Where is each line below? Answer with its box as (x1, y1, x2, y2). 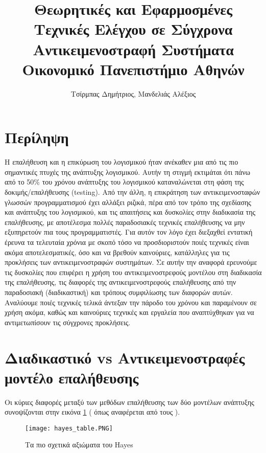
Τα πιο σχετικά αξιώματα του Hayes (25, 439, 133, 450)
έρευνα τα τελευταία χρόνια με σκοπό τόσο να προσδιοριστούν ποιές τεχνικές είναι (5, 236, 249, 247)
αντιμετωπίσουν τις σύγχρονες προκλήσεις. (5, 316, 131, 327)
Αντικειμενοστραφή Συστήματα (33, 38, 234, 59)
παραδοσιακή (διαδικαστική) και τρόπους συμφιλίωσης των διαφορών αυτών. (5, 286, 233, 297)
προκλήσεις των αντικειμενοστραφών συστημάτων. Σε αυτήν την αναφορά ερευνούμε (5, 257, 257, 267)
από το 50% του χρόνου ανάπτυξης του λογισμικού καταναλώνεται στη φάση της (5, 176, 244, 187)
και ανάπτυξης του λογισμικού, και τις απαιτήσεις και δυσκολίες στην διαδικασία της (5, 207, 256, 217)
